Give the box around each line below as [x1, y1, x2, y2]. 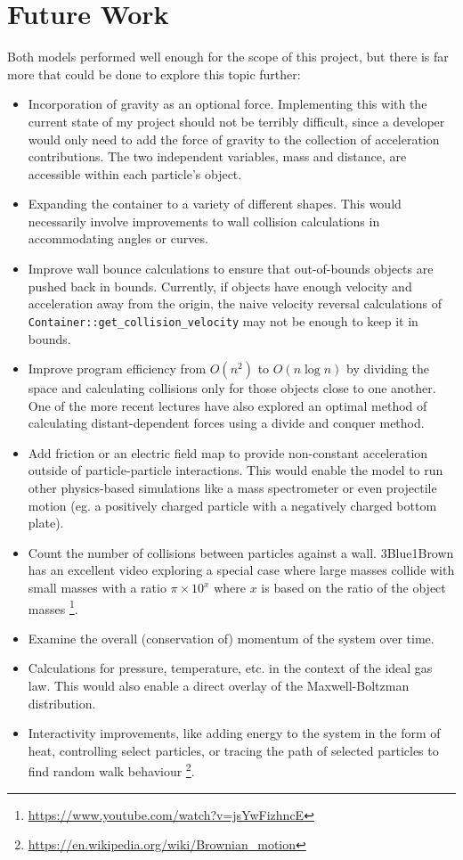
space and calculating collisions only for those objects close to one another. [28, 379, 436, 397]
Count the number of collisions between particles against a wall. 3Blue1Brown [28, 543, 454, 561]
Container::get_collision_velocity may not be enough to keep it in [28, 311, 418, 330]
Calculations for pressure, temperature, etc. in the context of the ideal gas [28, 659, 433, 677]
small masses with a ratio [28, 578, 167, 597]
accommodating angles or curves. [28, 229, 208, 248]
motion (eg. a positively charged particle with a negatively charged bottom [28, 496, 437, 514]
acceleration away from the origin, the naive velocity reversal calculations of [28, 294, 443, 313]
